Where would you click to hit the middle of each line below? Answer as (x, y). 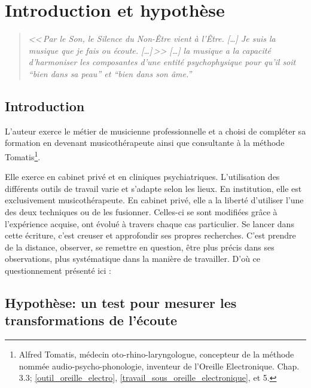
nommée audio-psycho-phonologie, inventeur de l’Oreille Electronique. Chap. (159, 366)
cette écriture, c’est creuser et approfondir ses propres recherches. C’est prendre (150, 235)
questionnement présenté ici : (58, 270)
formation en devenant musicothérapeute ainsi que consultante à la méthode (145, 143)
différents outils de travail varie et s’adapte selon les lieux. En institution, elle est (153, 188)
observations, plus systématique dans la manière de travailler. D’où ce (133, 259)
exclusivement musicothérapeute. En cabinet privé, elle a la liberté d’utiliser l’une (154, 200)
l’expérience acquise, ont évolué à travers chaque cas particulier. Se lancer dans (150, 223)
